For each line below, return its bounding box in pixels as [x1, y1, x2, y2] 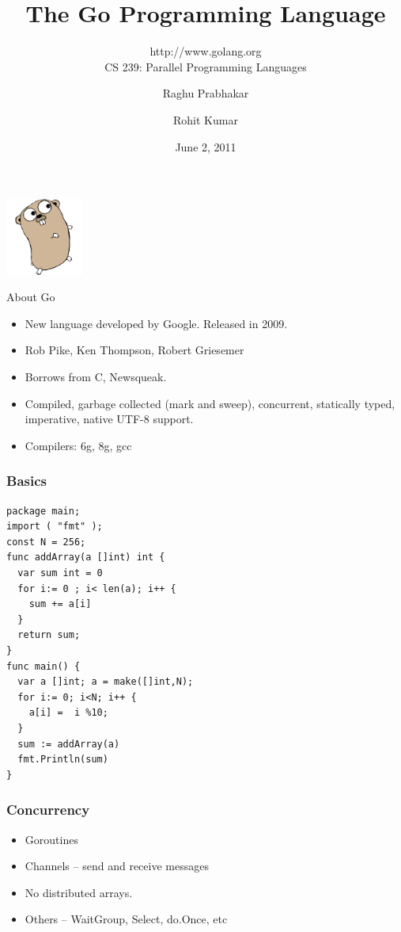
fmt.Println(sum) [17, 754, 108, 766]
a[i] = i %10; [28, 707, 108, 719]
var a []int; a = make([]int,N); [17, 676, 194, 688]
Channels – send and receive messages [25, 858, 209, 874]
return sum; [17, 629, 81, 641]
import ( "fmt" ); [6, 521, 103, 533]
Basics [6, 471, 47, 491]
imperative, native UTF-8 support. [25, 411, 194, 427]
